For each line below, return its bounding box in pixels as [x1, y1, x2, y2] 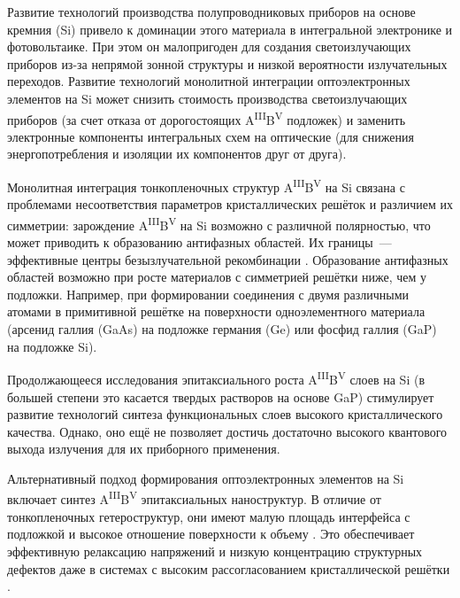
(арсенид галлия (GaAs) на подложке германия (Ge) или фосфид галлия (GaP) [7, 320, 437, 338]
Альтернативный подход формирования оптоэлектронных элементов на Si [7, 469, 404, 487]
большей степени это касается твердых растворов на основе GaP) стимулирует [7, 387, 434, 406]
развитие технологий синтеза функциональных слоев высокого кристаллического [7, 405, 443, 423]
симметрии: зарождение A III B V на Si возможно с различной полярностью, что [7, 213, 431, 234]
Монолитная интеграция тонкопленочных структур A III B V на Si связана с [7, 175, 405, 196]
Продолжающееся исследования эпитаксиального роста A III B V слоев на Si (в [7, 368, 425, 388]
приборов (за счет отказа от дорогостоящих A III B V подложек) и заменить [7, 107, 406, 128]
